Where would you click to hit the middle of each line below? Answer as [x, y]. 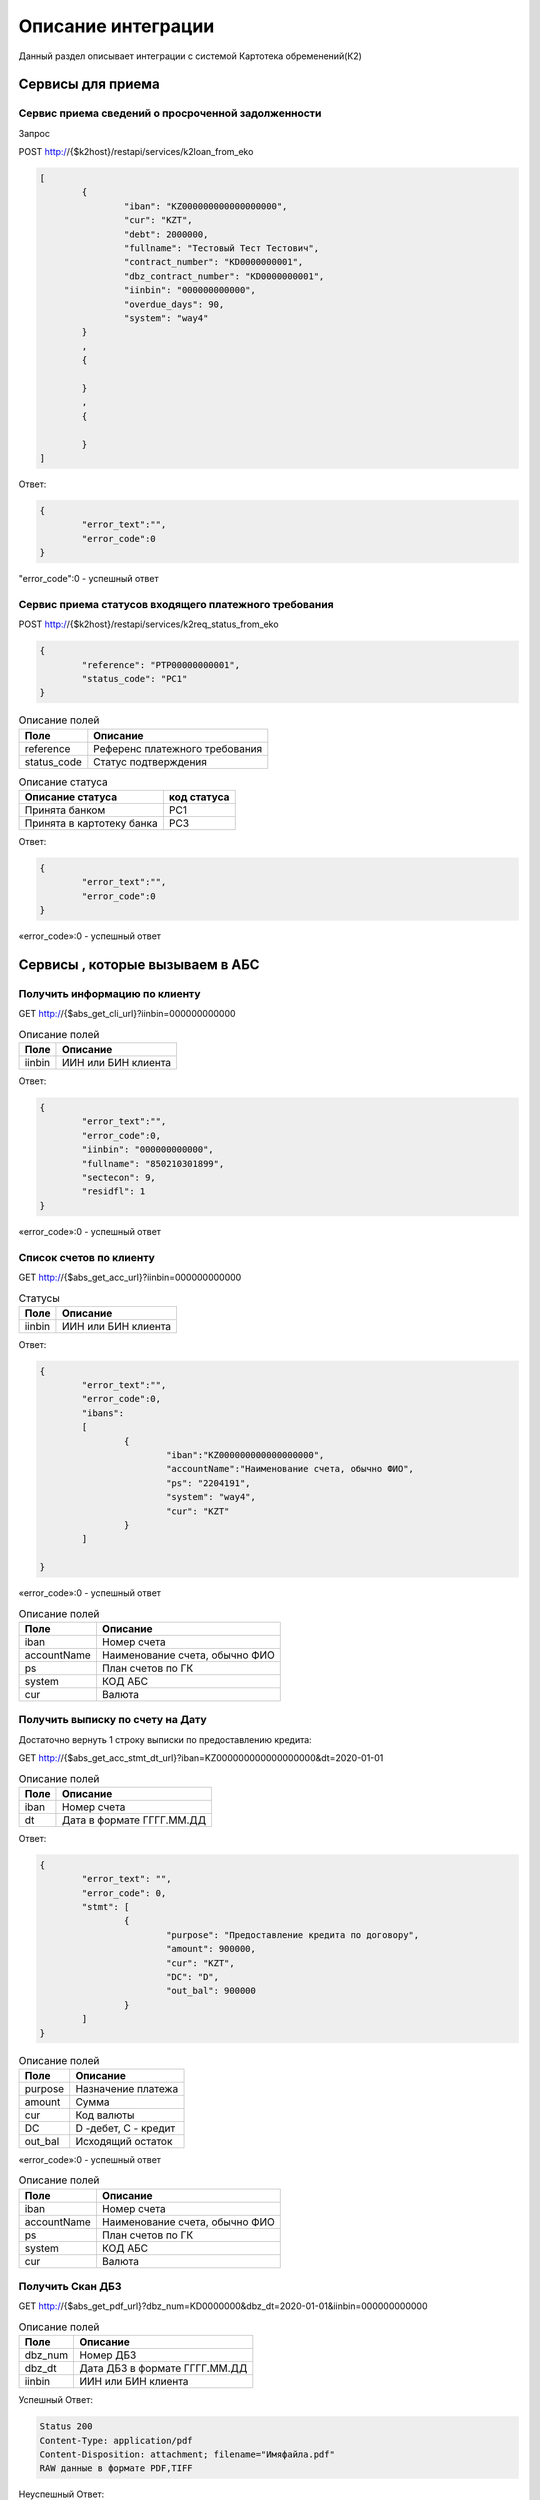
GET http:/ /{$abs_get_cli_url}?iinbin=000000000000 [127, 1014]
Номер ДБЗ [108, 2355]
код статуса [199, 797]
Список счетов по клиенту [86, 1257]
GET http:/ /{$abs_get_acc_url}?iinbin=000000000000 [130, 1277]
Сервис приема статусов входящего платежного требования [176, 604]
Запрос [34, 133]
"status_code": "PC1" [134, 678]
